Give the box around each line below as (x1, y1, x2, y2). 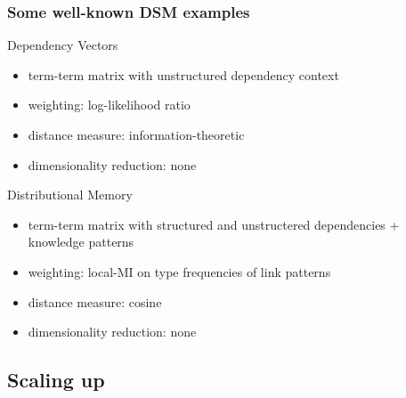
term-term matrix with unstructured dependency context (28, 65, 339, 84)
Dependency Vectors (7, 36, 118, 54)
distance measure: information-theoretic (28, 126, 245, 143)
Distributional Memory (7, 185, 133, 204)
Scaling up (7, 366, 105, 394)
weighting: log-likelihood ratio (28, 95, 191, 114)
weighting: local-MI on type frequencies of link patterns (28, 262, 331, 280)
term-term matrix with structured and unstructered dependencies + (28, 215, 400, 233)
